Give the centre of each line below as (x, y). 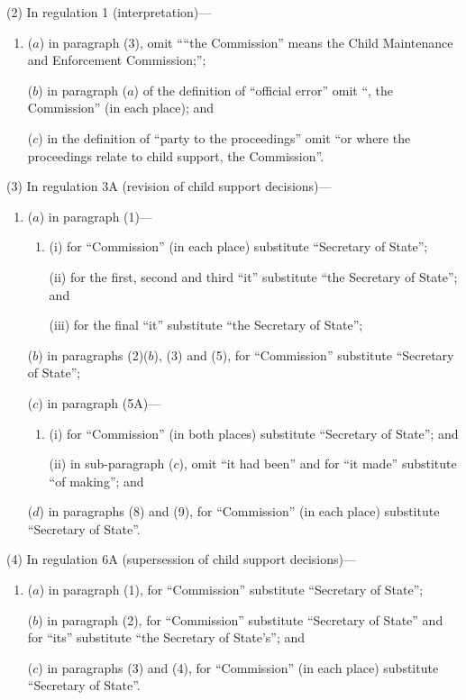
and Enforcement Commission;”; (117, 60)
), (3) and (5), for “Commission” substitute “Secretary (304, 355)
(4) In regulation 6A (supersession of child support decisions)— (182, 559)
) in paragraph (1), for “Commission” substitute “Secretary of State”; (231, 590)
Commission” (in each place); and (121, 108)
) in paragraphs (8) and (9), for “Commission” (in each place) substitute (239, 511)
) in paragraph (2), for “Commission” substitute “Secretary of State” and (241, 619)
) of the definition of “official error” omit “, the (264, 90)
